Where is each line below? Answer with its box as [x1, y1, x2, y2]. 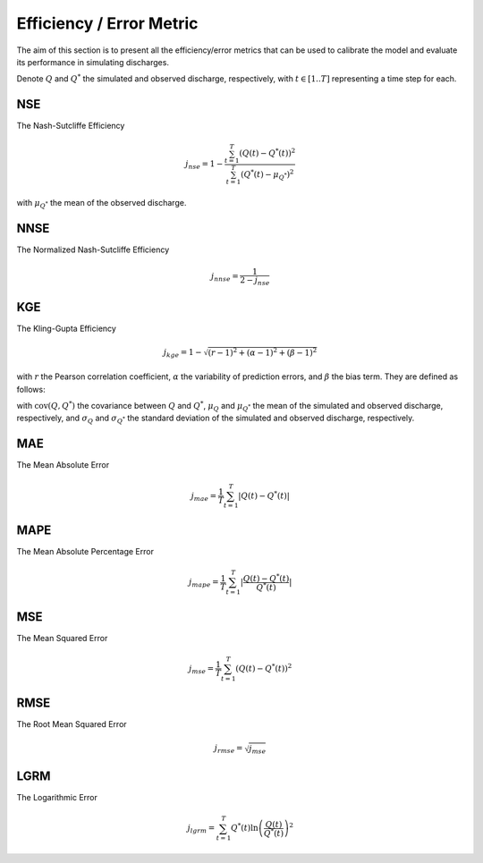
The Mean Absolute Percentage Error [16, 546, 154, 556]
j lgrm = [187, 823, 216, 835]
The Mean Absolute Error [16, 460, 110, 470]
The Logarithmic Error [16, 792, 98, 803]
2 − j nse [240, 275, 270, 287]
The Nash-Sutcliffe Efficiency [16, 121, 125, 131]
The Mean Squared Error [16, 632, 108, 643]
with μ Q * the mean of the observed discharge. [16, 197, 187, 210]
